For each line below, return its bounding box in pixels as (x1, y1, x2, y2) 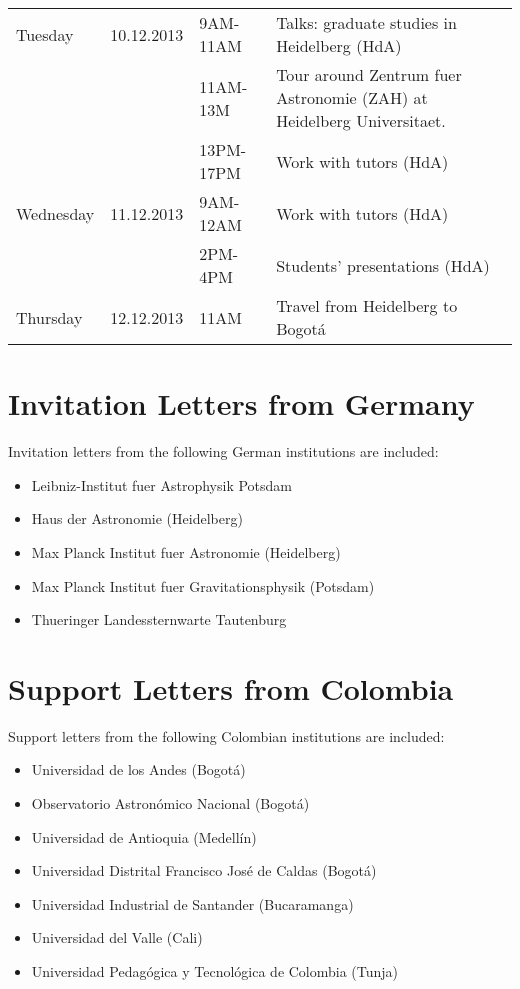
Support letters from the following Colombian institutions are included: (8, 725, 445, 746)
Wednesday (16, 201, 95, 225)
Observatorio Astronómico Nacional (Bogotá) (31, 793, 310, 813)
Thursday (16, 305, 83, 329)
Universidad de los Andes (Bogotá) (31, 759, 246, 780)
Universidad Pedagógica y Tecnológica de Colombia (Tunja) (31, 960, 399, 981)
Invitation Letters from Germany (8, 383, 475, 424)
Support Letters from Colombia (8, 667, 454, 708)
